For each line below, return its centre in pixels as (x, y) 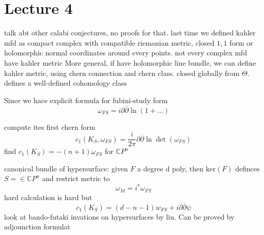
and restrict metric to (76, 178)
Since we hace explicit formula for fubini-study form (86, 100)
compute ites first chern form (50, 126)
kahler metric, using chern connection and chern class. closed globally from (122, 73)
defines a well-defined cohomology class (65, 83)
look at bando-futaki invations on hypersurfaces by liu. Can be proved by (119, 216)
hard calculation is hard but (48, 197)
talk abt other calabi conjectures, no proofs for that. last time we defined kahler (130, 33)
